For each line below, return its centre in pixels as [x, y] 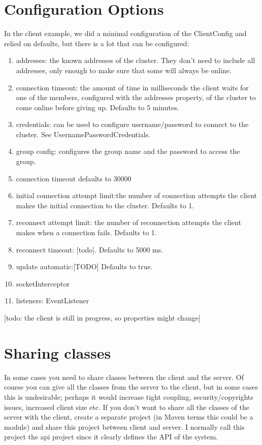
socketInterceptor [43, 283]
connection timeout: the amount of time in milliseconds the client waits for [132, 87]
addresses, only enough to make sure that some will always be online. [124, 70]
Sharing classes [58, 352]
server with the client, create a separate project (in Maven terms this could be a [129, 417]
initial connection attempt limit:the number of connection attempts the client [136, 195]
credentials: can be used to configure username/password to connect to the [132, 124]
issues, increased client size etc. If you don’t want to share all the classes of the [127, 407]
